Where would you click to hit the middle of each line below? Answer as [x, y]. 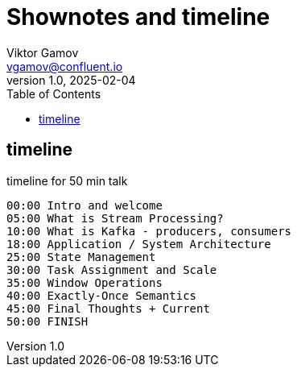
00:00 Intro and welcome [85, 205]
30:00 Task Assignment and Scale [112, 269]
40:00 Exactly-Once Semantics [102, 295]
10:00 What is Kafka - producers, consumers [149, 231]
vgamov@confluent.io [65, 66]
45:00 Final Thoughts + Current [108, 308]
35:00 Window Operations [85, 282]
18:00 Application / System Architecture [139, 244]
